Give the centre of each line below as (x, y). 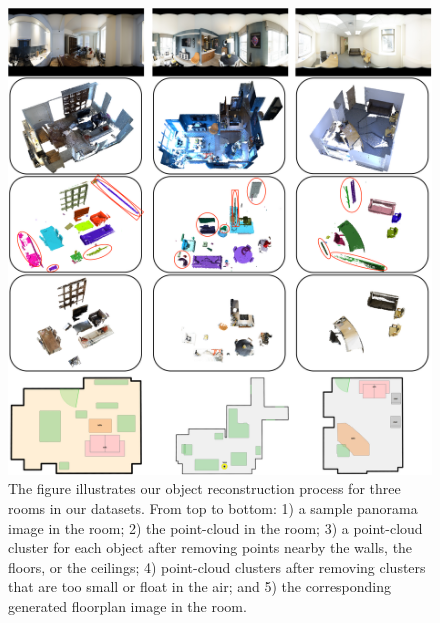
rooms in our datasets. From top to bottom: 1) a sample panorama (213, 508)
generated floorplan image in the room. (127, 606)
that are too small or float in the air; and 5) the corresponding (200, 586)
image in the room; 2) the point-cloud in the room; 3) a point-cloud (215, 527)
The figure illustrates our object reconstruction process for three (204, 488)
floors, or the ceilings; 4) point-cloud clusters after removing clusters (217, 566)
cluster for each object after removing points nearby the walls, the (210, 547)
